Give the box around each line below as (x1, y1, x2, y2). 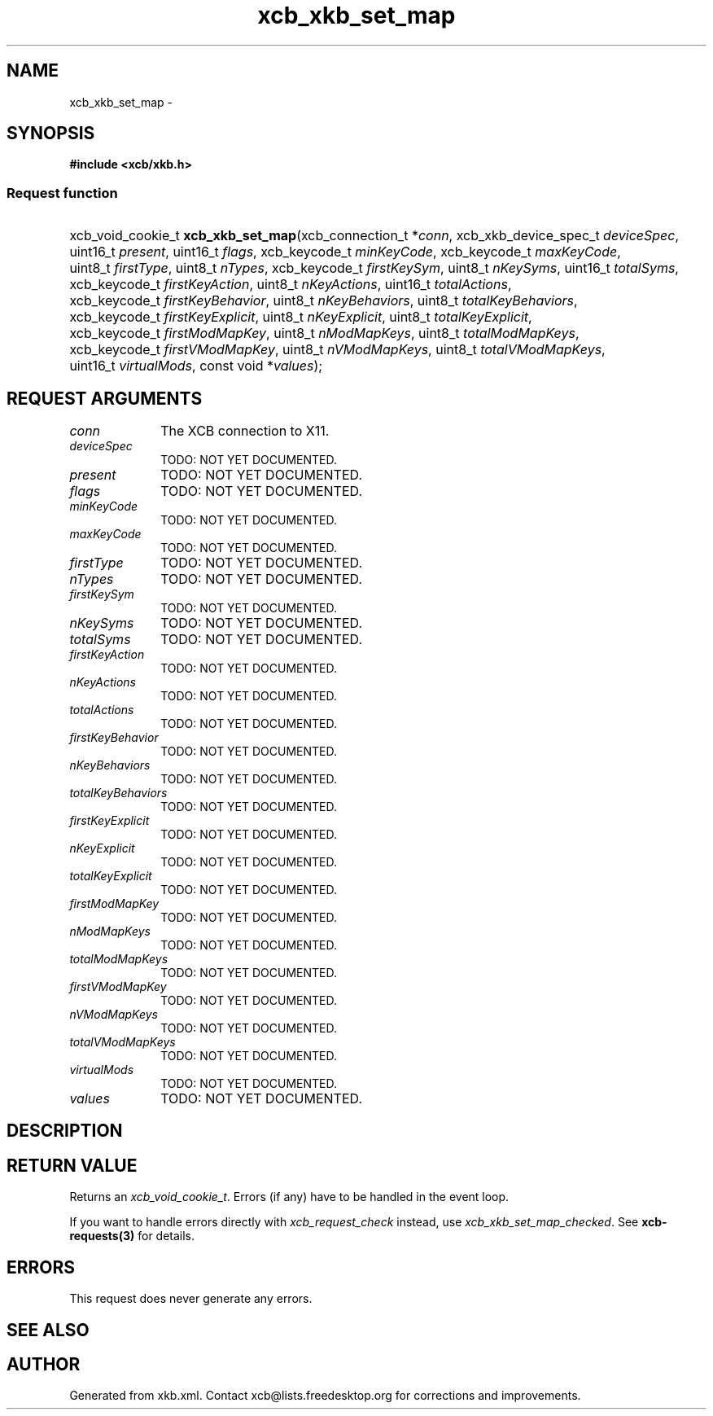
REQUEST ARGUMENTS (7, 388, 203, 409)
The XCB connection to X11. (160, 423, 330, 440)
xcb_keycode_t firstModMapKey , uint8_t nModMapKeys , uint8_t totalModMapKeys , (69, 325, 580, 342)
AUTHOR (7, 1353, 81, 1374)
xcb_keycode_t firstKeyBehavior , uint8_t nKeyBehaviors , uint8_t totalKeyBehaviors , (69, 292, 578, 309)
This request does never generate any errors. (69, 1291, 313, 1306)
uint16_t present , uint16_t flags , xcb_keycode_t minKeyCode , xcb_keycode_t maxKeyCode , (69, 243, 621, 261)
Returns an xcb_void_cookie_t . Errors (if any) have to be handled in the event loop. (69, 1190, 510, 1204)
